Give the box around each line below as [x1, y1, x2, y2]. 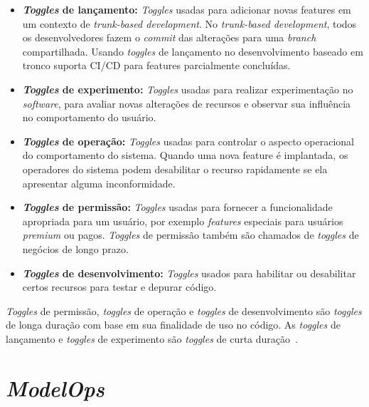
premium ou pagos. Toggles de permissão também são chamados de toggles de [22, 227, 359, 242]
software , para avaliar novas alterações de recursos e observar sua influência [22, 96, 351, 110]
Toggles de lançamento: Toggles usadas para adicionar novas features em [22, 2, 351, 16]
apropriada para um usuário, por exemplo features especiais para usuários [22, 213, 343, 228]
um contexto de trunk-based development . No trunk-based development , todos [22, 16, 357, 31]
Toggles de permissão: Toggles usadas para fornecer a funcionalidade [22, 200, 333, 215]
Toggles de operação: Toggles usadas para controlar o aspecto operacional [22, 133, 355, 148]
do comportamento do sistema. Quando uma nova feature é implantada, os [22, 148, 348, 163]
